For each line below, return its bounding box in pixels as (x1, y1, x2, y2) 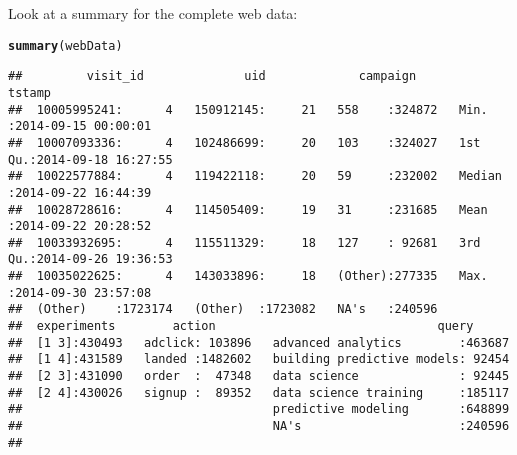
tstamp (8, 85, 51, 100)
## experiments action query (8, 319, 474, 334)
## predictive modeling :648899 (8, 402, 510, 417)
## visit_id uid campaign (8, 69, 417, 84)
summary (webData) (8, 38, 123, 53)
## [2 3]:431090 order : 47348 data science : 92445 (8, 369, 510, 384)
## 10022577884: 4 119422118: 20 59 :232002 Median (8, 169, 502, 184)
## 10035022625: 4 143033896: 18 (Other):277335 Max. (8, 269, 488, 284)
